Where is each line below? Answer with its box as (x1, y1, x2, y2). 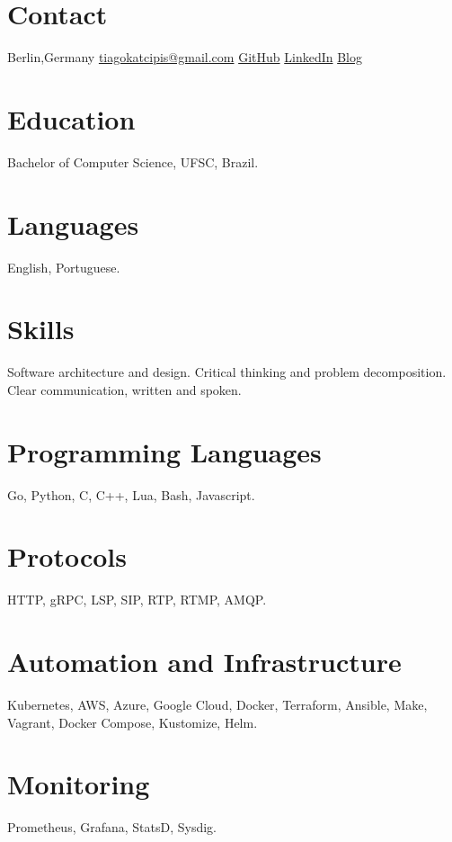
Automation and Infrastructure (7, 643, 402, 680)
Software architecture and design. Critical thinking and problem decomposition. (7, 363, 447, 381)
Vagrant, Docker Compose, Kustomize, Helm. (7, 712, 258, 731)
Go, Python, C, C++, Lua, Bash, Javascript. (7, 485, 255, 504)
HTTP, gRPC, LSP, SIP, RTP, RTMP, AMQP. (7, 590, 267, 609)
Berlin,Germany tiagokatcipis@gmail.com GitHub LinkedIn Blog (7, 48, 362, 67)
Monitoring (7, 766, 150, 802)
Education (7, 100, 136, 137)
